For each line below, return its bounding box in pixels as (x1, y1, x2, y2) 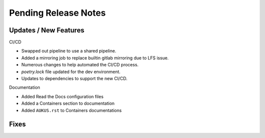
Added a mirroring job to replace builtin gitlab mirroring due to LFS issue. (21, 55, 169, 61)
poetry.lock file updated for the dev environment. (21, 69, 121, 75)
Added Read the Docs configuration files (21, 93, 104, 99)
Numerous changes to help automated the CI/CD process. (21, 62, 139, 68)
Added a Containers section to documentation (21, 101, 115, 107)
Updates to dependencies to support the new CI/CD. (21, 76, 128, 82)
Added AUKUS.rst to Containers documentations (21, 107, 122, 113)
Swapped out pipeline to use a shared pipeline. (21, 48, 116, 54)
